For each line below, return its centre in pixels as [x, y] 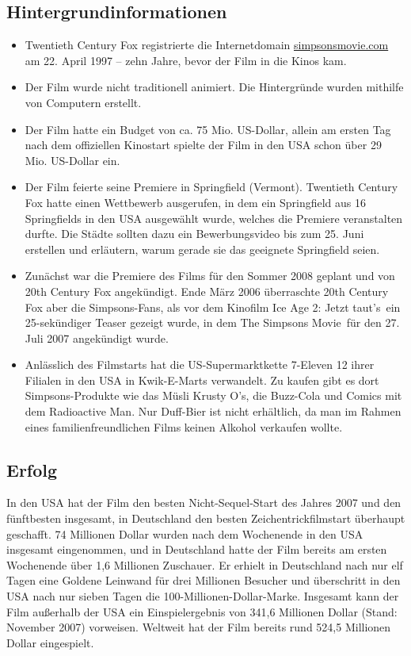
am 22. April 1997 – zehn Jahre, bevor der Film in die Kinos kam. [186, 60]
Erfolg [32, 469]
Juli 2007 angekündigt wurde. [97, 338]
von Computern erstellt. [83, 102]
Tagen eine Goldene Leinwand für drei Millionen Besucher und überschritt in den [204, 580]
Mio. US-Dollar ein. [72, 160]
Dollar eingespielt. [50, 642]
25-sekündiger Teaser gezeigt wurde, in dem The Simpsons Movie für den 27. [212, 322]
